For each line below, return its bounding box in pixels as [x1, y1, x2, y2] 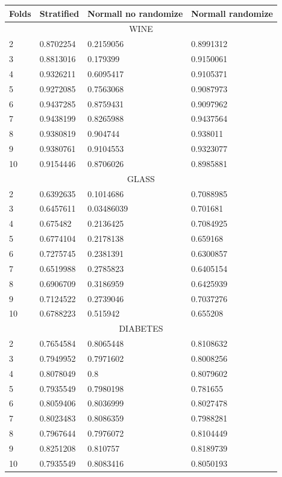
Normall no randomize [87, 7, 183, 19]
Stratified [39, 7, 80, 19]
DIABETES [119, 322, 163, 335]
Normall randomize [191, 7, 273, 19]
